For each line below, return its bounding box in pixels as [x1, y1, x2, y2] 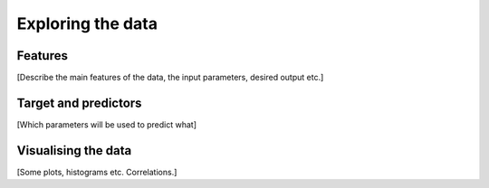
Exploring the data [16, 14, 158, 33]
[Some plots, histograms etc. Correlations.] [16, 166, 177, 177]
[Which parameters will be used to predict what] [16, 118, 197, 130]
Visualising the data [16, 143, 132, 158]
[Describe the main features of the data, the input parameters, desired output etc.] [16, 72, 324, 83]
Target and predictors [16, 95, 142, 110]
